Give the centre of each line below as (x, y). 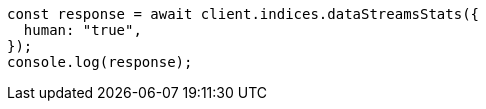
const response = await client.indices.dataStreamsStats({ (243, 14)
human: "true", (82, 30)
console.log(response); (100, 62)
